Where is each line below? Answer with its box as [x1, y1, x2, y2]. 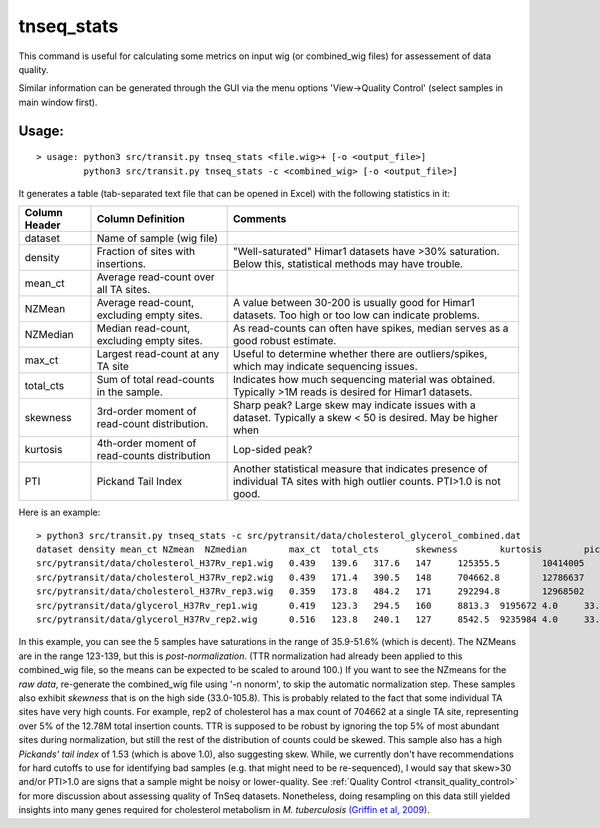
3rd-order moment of [96, 405, 197, 419]
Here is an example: [18, 506, 101, 519]
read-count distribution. [96, 417, 209, 431]
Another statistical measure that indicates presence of [232, 462, 489, 476]
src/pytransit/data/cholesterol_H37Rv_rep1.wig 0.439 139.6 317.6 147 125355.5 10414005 [36, 558, 585, 569]
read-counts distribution [96, 449, 211, 463]
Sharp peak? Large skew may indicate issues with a [232, 398, 476, 412]
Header [24, 218, 61, 232]
